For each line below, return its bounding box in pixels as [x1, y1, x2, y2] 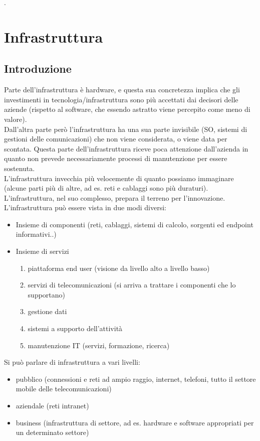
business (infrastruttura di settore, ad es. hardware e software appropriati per [16, 417, 254, 427]
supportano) [28, 289, 66, 300]
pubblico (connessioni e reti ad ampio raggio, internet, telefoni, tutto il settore [16, 373, 256, 384]
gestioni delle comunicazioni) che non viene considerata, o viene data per [4, 133, 227, 144]
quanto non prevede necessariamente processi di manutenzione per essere [4, 153, 227, 164]
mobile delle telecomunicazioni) [16, 383, 112, 394]
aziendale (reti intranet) [16, 400, 89, 411]
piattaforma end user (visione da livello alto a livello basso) [28, 262, 210, 273]
